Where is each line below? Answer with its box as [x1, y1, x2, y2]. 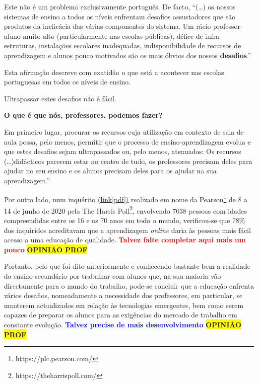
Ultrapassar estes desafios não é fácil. [4, 93, 117, 103]
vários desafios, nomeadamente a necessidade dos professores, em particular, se [4, 290, 243, 301]
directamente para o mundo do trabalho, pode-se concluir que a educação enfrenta [4, 280, 254, 291]
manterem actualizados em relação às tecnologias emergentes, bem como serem [4, 300, 244, 310]
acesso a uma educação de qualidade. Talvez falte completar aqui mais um [4, 234, 246, 245]
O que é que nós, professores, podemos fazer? [4, 110, 163, 120]
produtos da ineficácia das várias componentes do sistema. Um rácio [4, 21, 211, 31]
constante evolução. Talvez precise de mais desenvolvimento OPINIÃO [4, 319, 242, 329]
